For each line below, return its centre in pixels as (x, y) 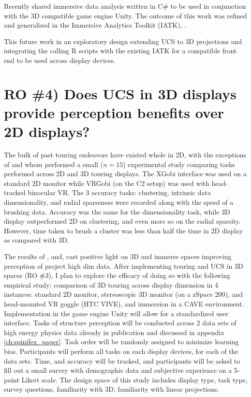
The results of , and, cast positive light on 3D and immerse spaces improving (118, 256)
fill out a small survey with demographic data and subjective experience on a (118, 370)
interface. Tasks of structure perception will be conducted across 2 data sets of (120, 323)
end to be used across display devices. (60, 60)
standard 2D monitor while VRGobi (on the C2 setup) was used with (107, 183)
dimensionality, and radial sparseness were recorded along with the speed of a (119, 202)
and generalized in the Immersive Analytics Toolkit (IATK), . (95, 25)
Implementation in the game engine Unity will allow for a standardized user (116, 313)
